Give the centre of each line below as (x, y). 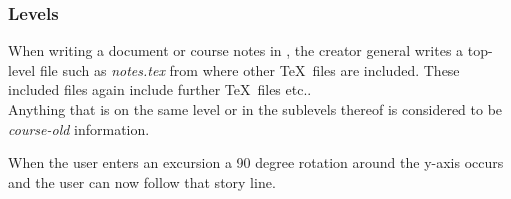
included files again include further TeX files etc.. (160, 89)
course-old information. (79, 128)
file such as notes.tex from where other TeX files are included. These (249, 69)
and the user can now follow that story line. (142, 181)
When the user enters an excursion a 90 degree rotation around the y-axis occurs (256, 162)
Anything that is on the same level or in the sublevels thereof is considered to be (255, 109)
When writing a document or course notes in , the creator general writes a (236, 50)
